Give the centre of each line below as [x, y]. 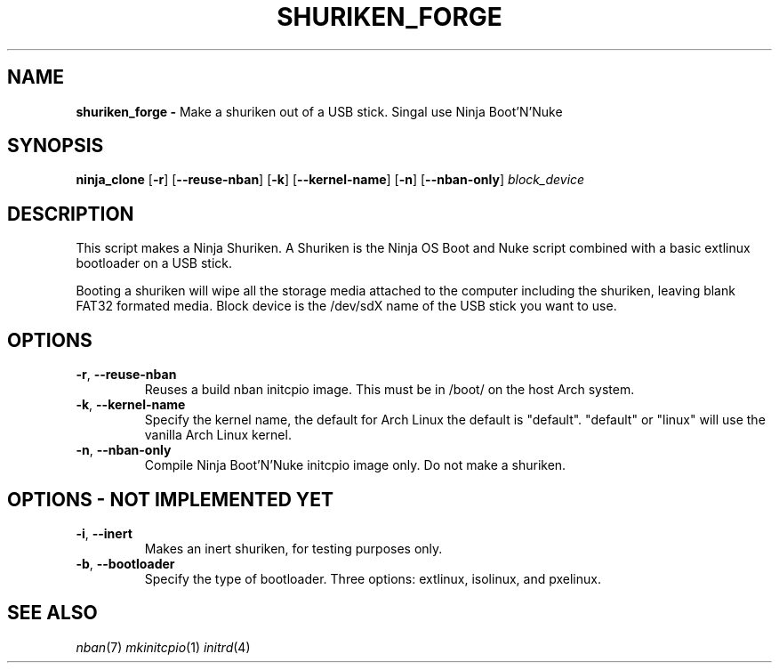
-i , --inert [104, 533]
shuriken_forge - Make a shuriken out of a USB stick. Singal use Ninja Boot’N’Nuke [319, 111]
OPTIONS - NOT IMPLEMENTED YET [170, 499]
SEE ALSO [52, 613]
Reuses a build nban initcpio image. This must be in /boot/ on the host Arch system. [389, 390]
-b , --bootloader [125, 563]
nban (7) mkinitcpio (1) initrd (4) [163, 647]
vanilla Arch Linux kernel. [218, 435]
